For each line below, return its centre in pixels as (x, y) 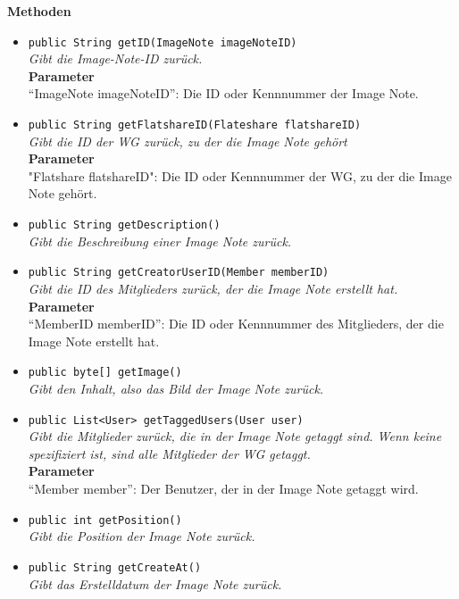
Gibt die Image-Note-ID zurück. (115, 58)
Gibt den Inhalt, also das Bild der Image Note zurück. (176, 388)
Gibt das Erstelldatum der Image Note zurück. (155, 583)
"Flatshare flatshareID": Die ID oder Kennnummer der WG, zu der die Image (240, 175)
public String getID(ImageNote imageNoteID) (163, 42)
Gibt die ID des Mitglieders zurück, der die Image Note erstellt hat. (213, 288)
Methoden (39, 11)
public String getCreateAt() (115, 567)
